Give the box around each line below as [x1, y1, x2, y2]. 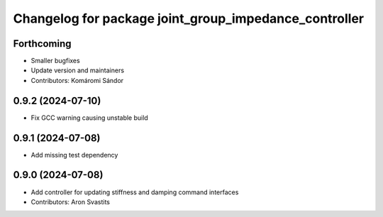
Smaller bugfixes [30, 57, 81, 65]
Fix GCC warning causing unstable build [30, 113, 148, 122]
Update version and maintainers [30, 66, 124, 74]
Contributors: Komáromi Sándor [30, 76, 124, 84]
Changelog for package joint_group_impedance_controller [13, 11, 365, 26]
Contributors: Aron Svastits [30, 197, 110, 206]
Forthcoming [13, 38, 72, 50]
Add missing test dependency [30, 150, 118, 159]
